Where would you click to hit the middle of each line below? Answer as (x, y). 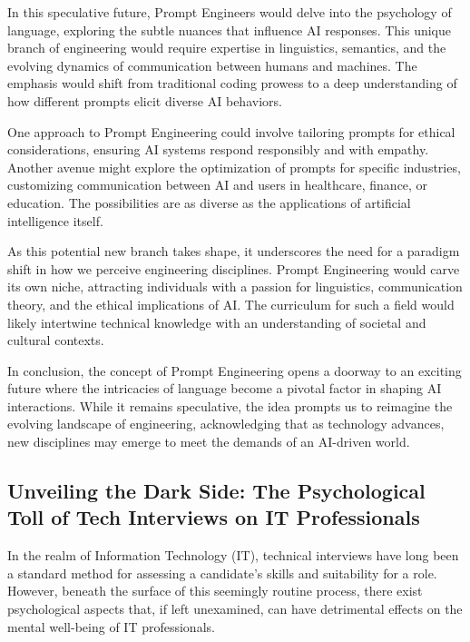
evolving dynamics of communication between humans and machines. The (212, 65)
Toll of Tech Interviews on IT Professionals (214, 517)
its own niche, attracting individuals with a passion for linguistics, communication (235, 286)
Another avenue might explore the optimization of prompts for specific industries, (234, 167)
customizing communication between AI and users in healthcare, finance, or (218, 185)
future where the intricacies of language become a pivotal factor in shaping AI (225, 388)
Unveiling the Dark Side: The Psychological (216, 491)
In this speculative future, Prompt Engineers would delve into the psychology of (230, 12)
